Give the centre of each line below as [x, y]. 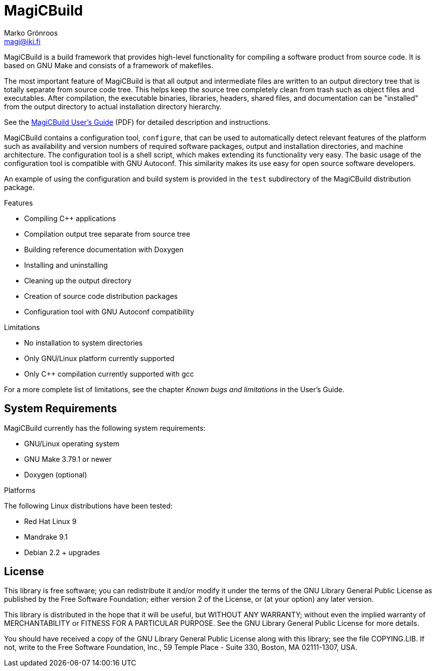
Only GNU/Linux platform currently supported [99, 358]
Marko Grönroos [31, 33]
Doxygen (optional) [56, 474]
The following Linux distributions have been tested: [89, 506]
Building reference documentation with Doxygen [104, 249]
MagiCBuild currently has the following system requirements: [105, 428]
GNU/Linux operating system [72, 443]
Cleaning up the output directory [78, 280]
